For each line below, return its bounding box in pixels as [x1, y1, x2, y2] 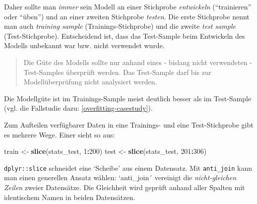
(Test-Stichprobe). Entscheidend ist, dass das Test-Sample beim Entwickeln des [4, 30, 245, 41]
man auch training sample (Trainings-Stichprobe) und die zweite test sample [4, 21, 236, 31]
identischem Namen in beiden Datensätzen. [4, 192, 135, 202]
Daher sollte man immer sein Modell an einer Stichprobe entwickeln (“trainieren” [4, 1, 252, 11]
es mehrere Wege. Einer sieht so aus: [4, 129, 115, 139]
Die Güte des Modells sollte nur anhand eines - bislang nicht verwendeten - [23, 57, 252, 67]
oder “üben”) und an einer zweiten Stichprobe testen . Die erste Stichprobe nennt [4, 11, 250, 21]
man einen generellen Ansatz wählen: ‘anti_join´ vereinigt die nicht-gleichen [4, 172, 237, 183]
